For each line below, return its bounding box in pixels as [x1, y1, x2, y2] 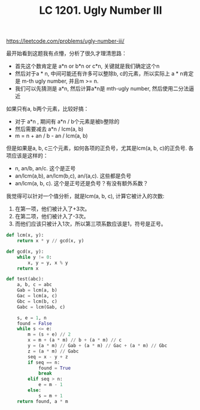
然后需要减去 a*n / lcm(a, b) [14, 125, 84, 132]
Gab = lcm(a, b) [17, 287, 58, 294]
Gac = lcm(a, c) [17, 293, 58, 299]
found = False [17, 320, 52, 327]
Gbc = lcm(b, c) [17, 298, 58, 305]
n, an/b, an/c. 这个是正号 [14, 165, 76, 172]
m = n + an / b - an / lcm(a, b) [14, 132, 88, 140]
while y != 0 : [17, 254, 52, 260]
